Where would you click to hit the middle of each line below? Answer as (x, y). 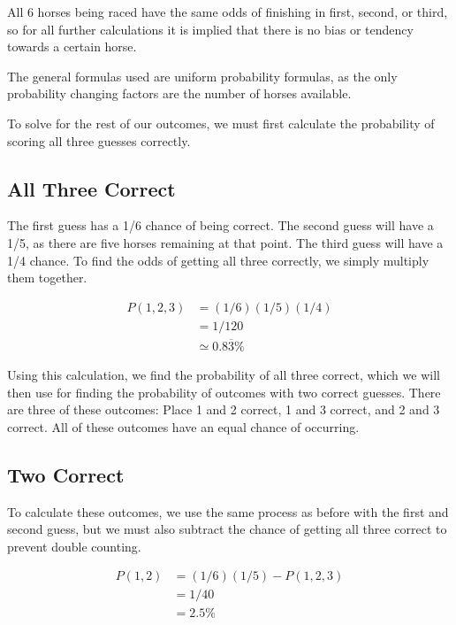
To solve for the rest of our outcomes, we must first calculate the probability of (221, 123)
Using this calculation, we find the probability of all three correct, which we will (224, 375)
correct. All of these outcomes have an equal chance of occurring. (183, 426)
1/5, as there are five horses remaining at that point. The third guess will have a (225, 242)
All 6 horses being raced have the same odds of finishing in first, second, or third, (228, 12)
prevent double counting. (74, 546)
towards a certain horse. (72, 46)
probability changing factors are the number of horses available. (179, 93)
